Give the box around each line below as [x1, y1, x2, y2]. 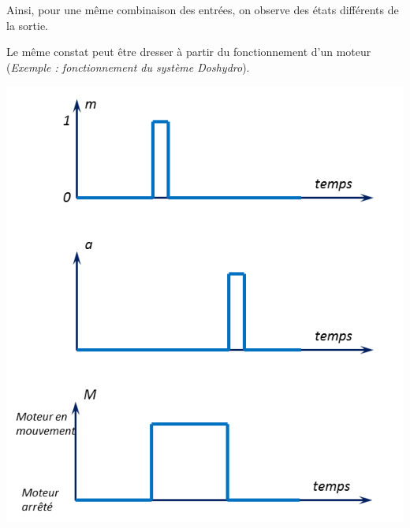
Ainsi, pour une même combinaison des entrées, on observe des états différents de [6, 2, 399, 17]
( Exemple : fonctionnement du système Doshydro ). [6, 58, 250, 75]
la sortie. [6, 17, 49, 33]
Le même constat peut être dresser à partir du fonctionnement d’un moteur [6, 43, 371, 60]
